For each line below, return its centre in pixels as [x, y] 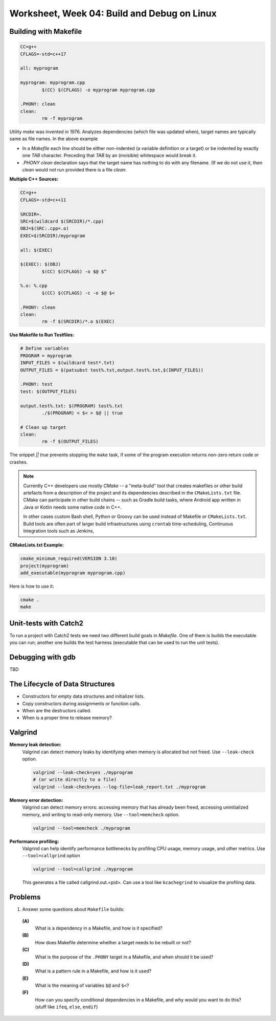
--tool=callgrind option [51, 856]
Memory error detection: [36, 800]
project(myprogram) [44, 566]
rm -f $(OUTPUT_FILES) [70, 442]
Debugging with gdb [43, 657]
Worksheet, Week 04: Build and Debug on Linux [113, 13]
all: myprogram [39, 68]
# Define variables [44, 349]
